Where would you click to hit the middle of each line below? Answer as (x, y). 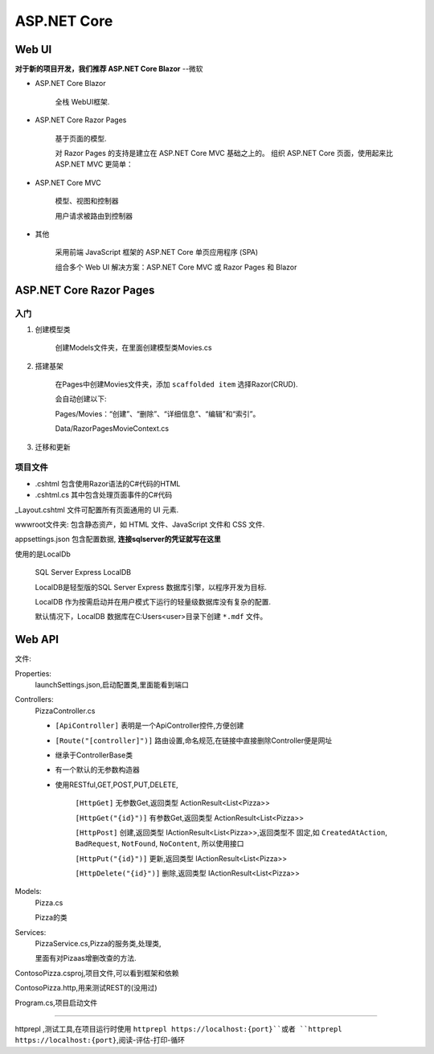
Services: (31, 932)
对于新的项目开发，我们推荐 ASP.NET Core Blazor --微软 (109, 69)
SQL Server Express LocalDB (83, 572)
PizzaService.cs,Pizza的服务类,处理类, (98, 944)
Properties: (33, 673)
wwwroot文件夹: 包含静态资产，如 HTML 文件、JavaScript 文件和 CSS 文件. (140, 524)
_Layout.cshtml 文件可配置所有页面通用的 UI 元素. (97, 510)
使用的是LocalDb (43, 554)
